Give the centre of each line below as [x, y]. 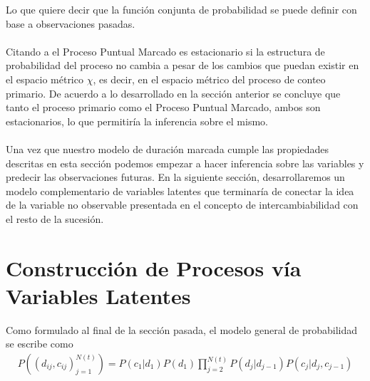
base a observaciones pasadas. [71, 23]
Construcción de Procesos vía [154, 267]
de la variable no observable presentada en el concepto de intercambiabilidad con [182, 205]
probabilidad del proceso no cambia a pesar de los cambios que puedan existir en [183, 65]
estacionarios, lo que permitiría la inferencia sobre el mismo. [137, 121]
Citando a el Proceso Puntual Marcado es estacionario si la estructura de [165, 51]
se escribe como [40, 344]
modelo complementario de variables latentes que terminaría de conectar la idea [180, 190]
